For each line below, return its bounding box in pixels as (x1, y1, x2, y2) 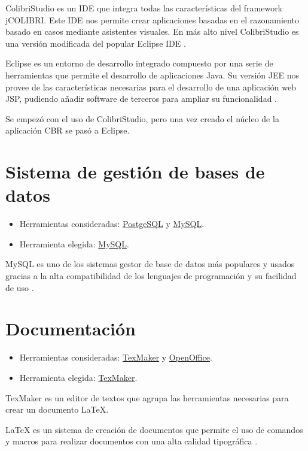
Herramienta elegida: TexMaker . (19, 371, 138, 383)
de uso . (5, 281, 34, 293)
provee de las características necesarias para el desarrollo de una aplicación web (5, 80, 297, 93)
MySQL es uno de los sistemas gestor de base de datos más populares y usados (5, 258, 295, 270)
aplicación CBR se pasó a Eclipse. (5, 124, 130, 137)
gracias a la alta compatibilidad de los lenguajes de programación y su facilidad (5, 270, 297, 282)
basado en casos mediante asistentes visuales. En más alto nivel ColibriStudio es (5, 25, 299, 38)
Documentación (5, 316, 136, 341)
